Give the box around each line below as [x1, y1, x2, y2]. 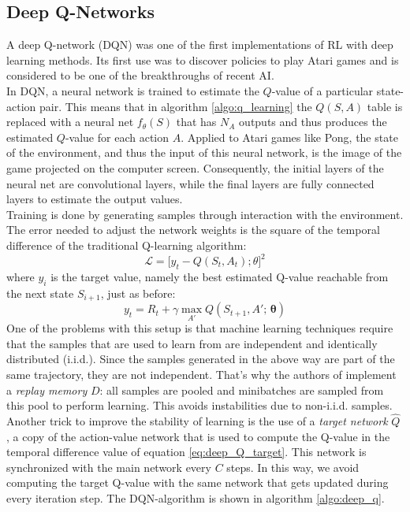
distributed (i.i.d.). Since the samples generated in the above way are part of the [6, 351, 395, 367]
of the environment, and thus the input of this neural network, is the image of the [6, 144, 402, 161]
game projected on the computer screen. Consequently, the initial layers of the [6, 159, 384, 176]
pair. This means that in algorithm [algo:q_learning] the [39, 98, 312, 114]
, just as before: [100, 284, 176, 301]
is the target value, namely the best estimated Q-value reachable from [50, 268, 389, 284]
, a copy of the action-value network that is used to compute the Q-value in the [6, 428, 390, 444]
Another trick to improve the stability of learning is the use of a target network [6, 413, 388, 429]
